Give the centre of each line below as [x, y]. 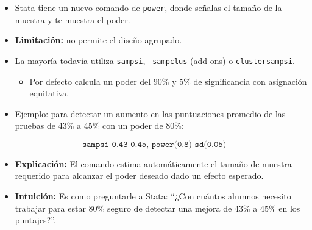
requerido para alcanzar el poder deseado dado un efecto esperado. [139, 175]
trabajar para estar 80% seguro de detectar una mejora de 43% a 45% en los [158, 208]
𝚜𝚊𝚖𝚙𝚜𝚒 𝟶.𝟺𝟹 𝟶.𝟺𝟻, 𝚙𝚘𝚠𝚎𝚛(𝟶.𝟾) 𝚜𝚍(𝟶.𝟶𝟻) [154, 144]
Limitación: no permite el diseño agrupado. [98, 40]
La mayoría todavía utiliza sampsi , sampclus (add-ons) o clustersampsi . [155, 60]
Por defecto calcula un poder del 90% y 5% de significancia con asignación [168, 81]
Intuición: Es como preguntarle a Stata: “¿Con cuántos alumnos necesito [153, 196]
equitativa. [49, 93]
